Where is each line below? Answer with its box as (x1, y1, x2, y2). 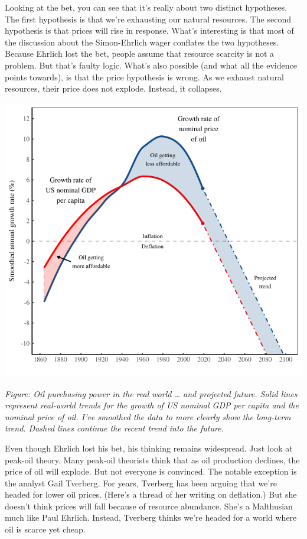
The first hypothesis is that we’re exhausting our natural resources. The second (5, 12, 291, 25)
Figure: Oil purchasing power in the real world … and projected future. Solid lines (5, 387, 298, 400)
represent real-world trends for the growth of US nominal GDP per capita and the (5, 399, 299, 411)
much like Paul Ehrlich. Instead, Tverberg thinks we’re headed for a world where (5, 511, 297, 524)
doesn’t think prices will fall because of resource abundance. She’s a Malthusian (5, 499, 293, 512)
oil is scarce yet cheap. (5, 523, 86, 535)
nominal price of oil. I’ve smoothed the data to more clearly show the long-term (5, 410, 291, 423)
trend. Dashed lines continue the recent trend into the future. (5, 422, 224, 434)
